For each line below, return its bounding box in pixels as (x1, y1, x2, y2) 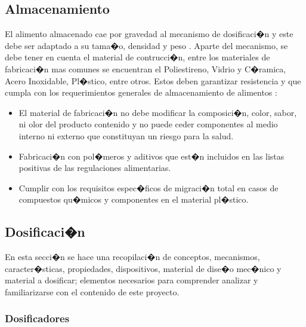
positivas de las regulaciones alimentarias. (18, 161, 171, 174)
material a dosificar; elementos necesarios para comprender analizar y (5, 274, 258, 286)
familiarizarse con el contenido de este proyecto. (5, 285, 180, 298)
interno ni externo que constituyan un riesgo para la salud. (18, 129, 234, 142)
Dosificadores (5, 311, 70, 326)
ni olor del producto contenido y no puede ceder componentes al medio (18, 118, 278, 130)
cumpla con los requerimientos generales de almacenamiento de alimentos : (5, 86, 277, 99)
